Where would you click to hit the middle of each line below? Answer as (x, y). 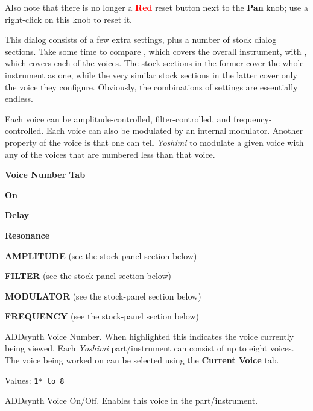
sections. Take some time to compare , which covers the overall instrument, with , (156, 51)
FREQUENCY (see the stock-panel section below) (102, 316)
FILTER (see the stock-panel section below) (88, 276)
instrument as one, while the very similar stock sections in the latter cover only (151, 74)
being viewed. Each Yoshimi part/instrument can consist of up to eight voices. (150, 348)
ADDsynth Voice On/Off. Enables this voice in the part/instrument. (131, 400)
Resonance (27, 235)
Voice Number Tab (45, 174)
